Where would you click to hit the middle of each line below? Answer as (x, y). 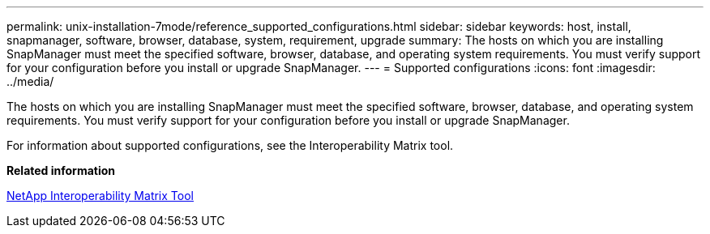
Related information (61, 170)
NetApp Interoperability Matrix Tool (100, 196)
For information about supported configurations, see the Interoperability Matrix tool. (230, 145)
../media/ (30, 81)
